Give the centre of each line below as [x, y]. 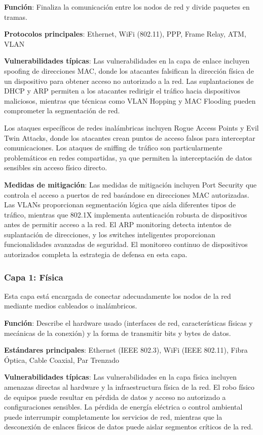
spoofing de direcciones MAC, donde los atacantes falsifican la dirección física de [129, 70]
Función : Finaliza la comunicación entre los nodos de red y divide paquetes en [127, 7]
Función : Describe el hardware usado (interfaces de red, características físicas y [128, 323]
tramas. [16, 17]
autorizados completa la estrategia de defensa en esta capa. [96, 254]
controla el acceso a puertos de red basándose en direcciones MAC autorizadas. [127, 194]
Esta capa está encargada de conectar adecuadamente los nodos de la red [118, 296]
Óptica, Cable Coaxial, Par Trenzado [62, 360]
